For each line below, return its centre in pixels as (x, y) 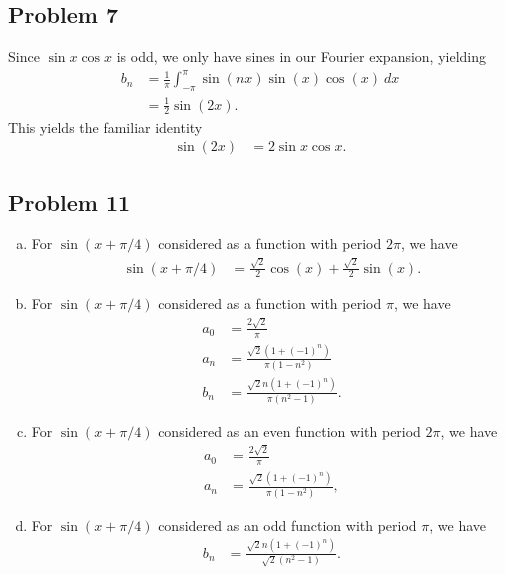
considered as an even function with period (289, 430)
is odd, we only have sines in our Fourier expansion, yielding (301, 56)
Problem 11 (69, 201)
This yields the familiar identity (105, 126)
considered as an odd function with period (287, 524)
